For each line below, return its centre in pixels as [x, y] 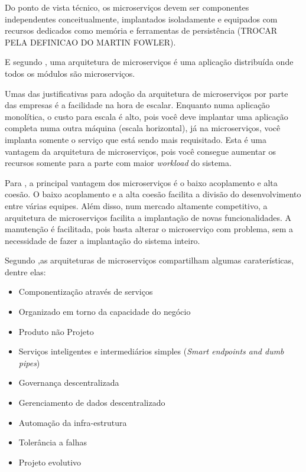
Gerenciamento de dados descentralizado [92, 403]
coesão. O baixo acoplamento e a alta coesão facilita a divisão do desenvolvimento [153, 194]
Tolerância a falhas [53, 442]
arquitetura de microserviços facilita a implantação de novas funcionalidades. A [148, 217]
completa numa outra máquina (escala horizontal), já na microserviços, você [143, 128]
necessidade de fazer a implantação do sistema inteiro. [102, 240]
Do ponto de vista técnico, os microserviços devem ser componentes [127, 7]
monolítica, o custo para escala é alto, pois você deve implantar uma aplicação [147, 116]
